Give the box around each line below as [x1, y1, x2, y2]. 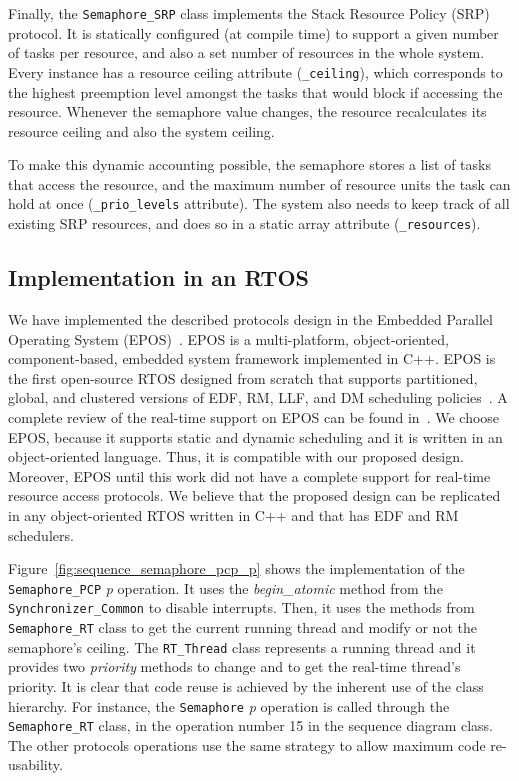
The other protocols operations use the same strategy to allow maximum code [8, 734, 486, 755]
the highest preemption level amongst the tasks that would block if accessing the [8, 81, 503, 102]
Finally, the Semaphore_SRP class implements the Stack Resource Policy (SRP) [8, 3, 490, 23]
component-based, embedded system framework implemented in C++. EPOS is [8, 348, 496, 369]
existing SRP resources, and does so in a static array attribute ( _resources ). [8, 213, 481, 234]
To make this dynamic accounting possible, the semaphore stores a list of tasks [8, 154, 491, 175]
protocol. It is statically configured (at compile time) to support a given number [8, 22, 499, 43]
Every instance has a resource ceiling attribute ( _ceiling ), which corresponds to [8, 61, 503, 82]
